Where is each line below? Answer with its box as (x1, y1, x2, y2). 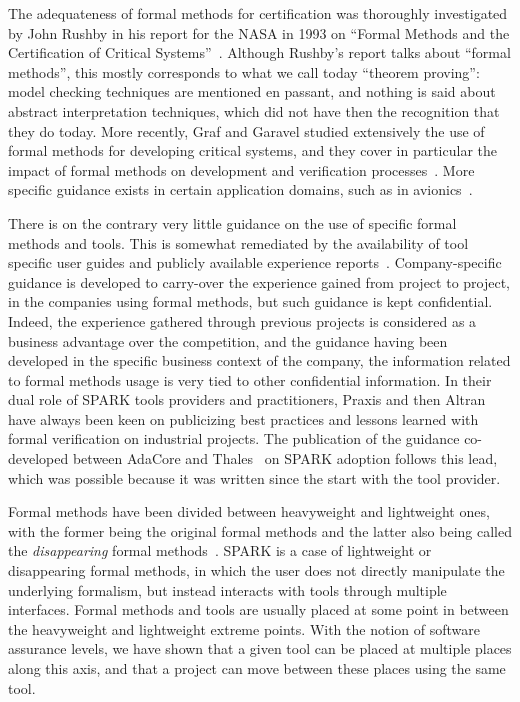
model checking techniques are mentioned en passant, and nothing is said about (8, 81, 496, 102)
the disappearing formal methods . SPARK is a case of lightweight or (8, 540, 432, 561)
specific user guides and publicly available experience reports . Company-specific (8, 252, 502, 273)
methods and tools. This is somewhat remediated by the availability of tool (8, 232, 469, 253)
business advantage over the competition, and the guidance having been (8, 330, 448, 351)
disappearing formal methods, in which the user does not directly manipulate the (8, 560, 505, 581)
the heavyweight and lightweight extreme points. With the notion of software (8, 618, 480, 639)
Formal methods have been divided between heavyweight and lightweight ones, (8, 501, 490, 522)
